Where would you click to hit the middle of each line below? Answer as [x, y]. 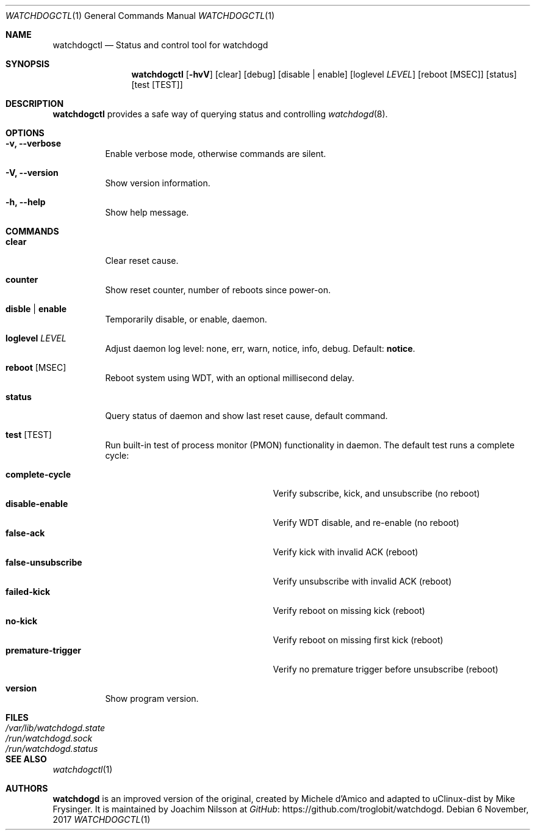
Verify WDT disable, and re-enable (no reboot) [366, 523]
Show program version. [152, 698]
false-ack [25, 533]
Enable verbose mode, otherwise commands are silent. [216, 154]
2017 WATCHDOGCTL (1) [102, 819]
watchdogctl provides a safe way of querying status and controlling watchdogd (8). [220, 114]
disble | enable [36, 309]
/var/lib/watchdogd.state [56, 728]
